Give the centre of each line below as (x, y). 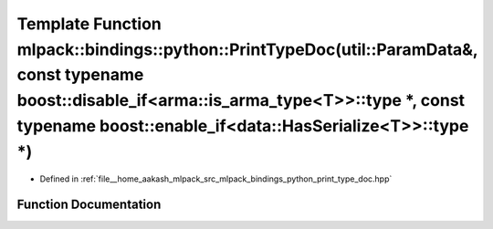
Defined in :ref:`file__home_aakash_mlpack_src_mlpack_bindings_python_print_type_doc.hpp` (216, 179)
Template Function (89, 24)
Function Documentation (89, 205)
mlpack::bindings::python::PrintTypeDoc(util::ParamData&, (247, 49)
